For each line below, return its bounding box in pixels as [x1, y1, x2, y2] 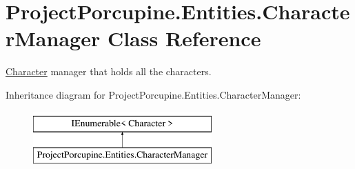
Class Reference [107, 24, 261, 52]
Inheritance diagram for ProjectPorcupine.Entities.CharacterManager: [6, 87, 301, 101]
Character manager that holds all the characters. [6, 64, 212, 79]
